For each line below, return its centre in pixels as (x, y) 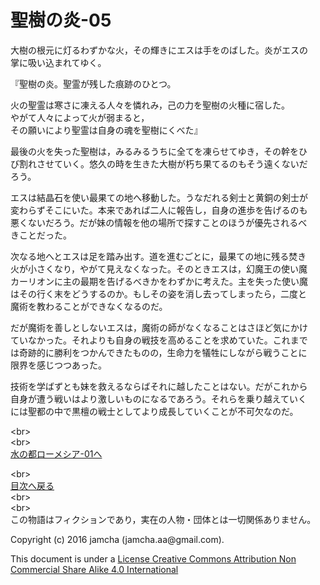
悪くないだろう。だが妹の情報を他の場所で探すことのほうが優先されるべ (159, 222)
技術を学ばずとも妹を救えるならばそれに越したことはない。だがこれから (159, 386)
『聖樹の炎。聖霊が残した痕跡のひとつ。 (93, 83)
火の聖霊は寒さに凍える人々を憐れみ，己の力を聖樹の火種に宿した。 (150, 105)
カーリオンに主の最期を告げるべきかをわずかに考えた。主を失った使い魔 (159, 281)
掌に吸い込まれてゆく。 (58, 62)
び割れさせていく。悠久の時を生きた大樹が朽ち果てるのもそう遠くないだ (159, 163)
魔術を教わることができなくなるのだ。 (89, 306)
